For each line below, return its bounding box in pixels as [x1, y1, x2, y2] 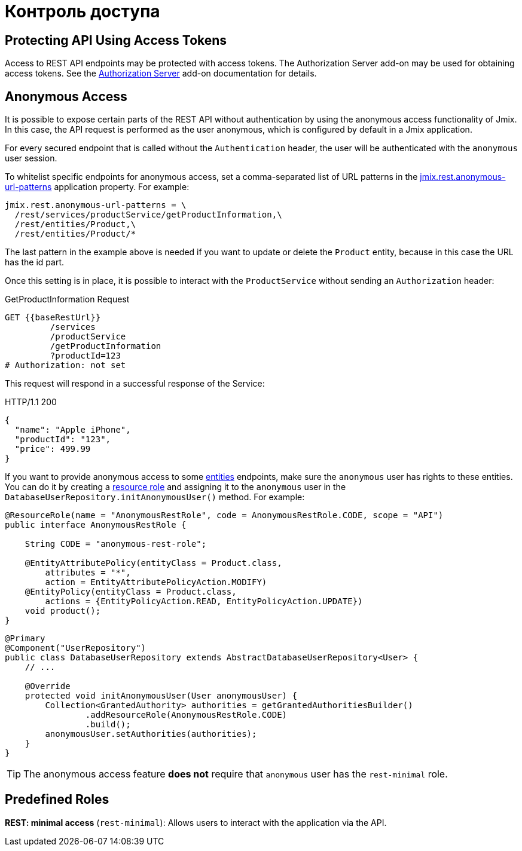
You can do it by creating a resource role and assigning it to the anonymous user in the [5, 482, 346, 492]
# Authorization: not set [5, 360, 126, 371]
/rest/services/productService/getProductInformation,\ [14, 210, 282, 220]
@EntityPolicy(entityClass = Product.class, [25, 587, 237, 597]
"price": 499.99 [14, 444, 91, 454]
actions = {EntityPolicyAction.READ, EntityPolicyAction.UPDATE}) [45, 596, 363, 607]
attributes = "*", [45, 568, 131, 578]
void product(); [25, 606, 101, 616]
